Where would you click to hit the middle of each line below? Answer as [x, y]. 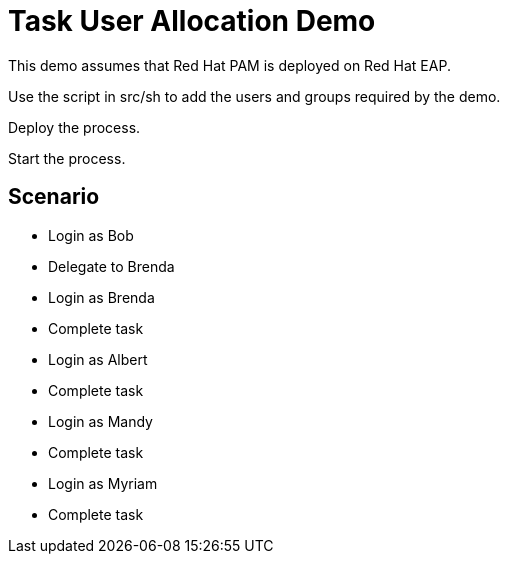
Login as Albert [98, 359]
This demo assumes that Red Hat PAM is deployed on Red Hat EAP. [229, 65]
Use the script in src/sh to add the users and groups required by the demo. [254, 96]
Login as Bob [91, 235]
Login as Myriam [103, 483]
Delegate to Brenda [111, 266]
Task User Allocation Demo [192, 21]
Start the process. [67, 158]
